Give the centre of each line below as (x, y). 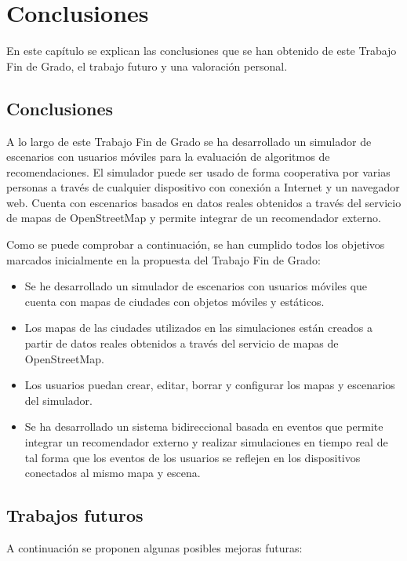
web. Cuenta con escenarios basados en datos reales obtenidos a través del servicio (204, 202)
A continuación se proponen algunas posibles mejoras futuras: (154, 548)
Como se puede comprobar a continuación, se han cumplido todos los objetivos (196, 244)
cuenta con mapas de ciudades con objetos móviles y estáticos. (174, 301)
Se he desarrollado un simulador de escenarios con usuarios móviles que (196, 286)
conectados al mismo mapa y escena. (113, 473)
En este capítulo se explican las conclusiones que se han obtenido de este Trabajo (202, 51)
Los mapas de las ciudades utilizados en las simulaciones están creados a (198, 328)
